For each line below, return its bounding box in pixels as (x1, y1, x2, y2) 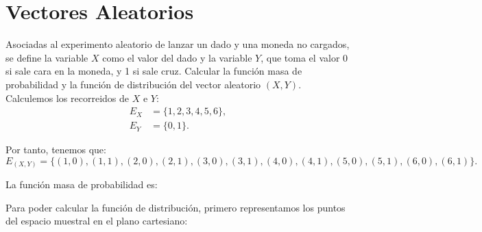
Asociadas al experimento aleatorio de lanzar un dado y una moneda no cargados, (5, 37, 350, 51)
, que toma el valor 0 (261, 50, 348, 64)
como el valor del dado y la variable (102, 50, 252, 64)
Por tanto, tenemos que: (5, 142, 106, 157)
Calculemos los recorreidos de (5, 90, 129, 105)
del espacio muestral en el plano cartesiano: (5, 214, 188, 228)
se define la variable (5, 50, 88, 64)
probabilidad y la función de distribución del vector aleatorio (5, 77, 261, 91)
